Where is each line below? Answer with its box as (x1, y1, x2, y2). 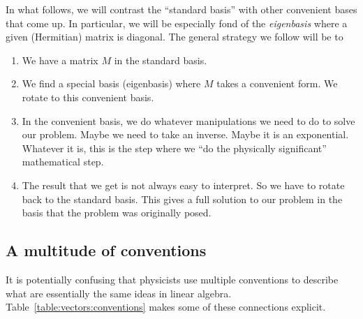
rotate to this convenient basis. (22, 89, 154, 104)
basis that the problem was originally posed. (22, 205, 212, 220)
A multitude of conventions (6, 239, 207, 261)
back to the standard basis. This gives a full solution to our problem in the (22, 191, 343, 206)
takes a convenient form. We (216, 76, 338, 91)
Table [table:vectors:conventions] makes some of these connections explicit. (6, 299, 326, 314)
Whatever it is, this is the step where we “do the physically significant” (22, 140, 327, 155)
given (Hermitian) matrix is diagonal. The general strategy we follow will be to (6, 29, 343, 44)
